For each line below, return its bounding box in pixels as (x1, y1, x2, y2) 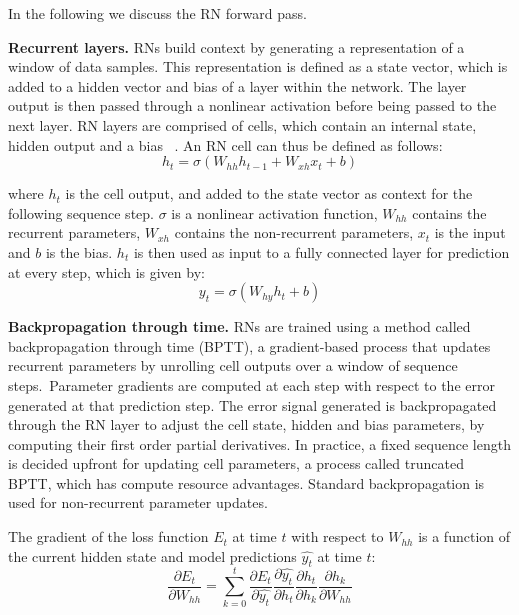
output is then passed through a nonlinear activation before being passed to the (8, 95, 497, 116)
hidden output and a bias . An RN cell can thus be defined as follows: (8, 134, 443, 155)
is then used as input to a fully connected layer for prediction (133, 241, 510, 262)
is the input (434, 222, 506, 243)
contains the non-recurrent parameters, (174, 222, 414, 243)
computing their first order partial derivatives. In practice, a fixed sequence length (8, 433, 511, 454)
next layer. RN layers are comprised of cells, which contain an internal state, (8, 114, 477, 135)
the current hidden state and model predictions (8, 545, 297, 566)
